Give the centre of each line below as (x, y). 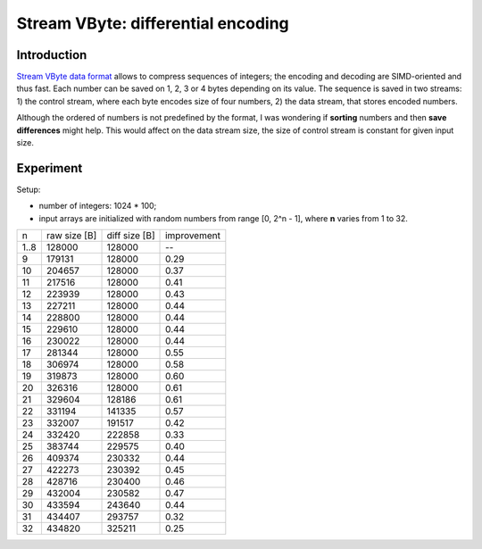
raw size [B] (71, 236)
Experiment (50, 168)
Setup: (29, 189)
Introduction (52, 55)
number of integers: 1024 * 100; (98, 206)
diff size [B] (131, 236)
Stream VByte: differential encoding (153, 23)
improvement (193, 236)
